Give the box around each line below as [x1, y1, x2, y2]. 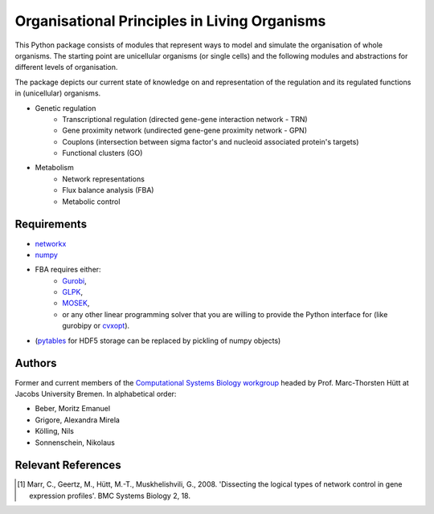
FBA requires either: [35, 265, 101, 275]
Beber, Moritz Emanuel [35, 404, 111, 414]
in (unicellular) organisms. [14, 88, 101, 98]
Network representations [62, 173, 145, 184]
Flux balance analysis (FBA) [62, 186, 154, 195]
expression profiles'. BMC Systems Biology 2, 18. [29, 491, 190, 500]
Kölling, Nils [35, 426, 74, 436]
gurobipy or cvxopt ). [62, 321, 130, 331]
